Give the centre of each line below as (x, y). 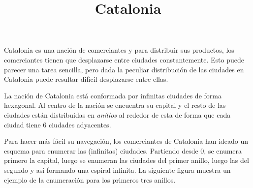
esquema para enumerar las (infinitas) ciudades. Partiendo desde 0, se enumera (123, 150)
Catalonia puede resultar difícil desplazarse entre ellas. (86, 79)
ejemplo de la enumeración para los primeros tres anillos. (90, 179)
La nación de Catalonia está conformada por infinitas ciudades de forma (113, 95)
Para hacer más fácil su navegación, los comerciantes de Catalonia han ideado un (126, 141)
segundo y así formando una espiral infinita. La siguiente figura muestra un (117, 170)
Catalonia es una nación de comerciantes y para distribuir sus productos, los (119, 50)
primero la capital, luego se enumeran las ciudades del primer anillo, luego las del (126, 160)
